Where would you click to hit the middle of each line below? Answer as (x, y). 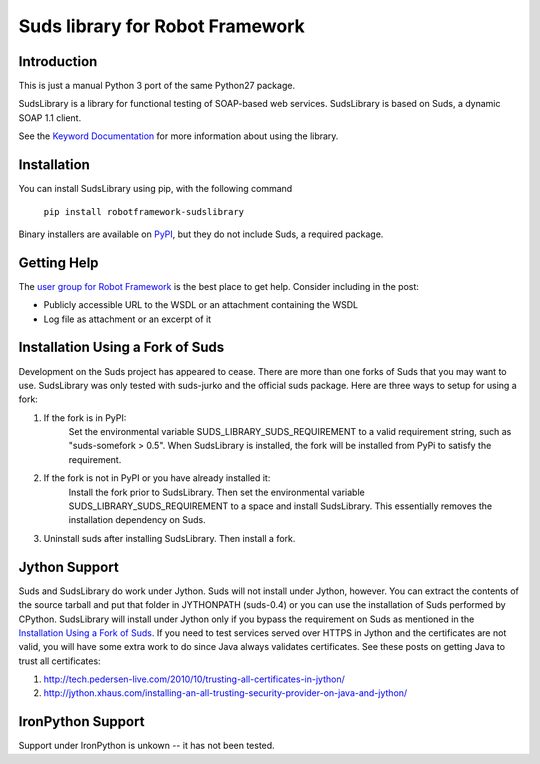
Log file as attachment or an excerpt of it (127, 319)
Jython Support (68, 566)
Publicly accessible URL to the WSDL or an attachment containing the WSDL (201, 305)
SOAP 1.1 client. (50, 117)
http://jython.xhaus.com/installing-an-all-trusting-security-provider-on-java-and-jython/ (225, 693)
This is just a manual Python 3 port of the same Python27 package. (156, 86)
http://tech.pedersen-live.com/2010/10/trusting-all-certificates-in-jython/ (194, 679)
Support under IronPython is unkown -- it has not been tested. (146, 746)
